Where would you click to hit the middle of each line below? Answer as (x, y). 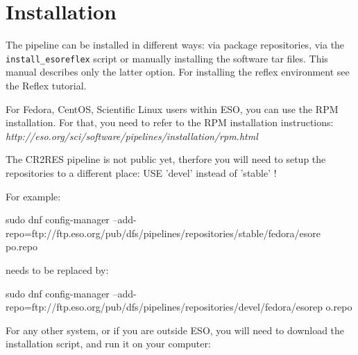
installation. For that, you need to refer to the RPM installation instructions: (170, 122)
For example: (33, 196)
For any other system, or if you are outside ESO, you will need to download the (175, 330)
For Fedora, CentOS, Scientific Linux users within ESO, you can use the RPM (172, 109)
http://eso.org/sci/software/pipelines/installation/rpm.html (132, 136)
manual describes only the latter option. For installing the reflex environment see (178, 72)
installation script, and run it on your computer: (108, 344)
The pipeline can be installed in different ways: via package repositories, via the (175, 45)
